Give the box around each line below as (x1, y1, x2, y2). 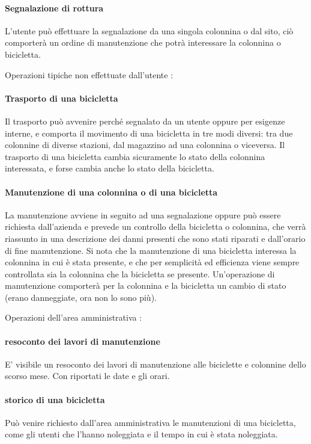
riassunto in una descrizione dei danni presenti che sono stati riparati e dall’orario (5, 232, 306, 244)
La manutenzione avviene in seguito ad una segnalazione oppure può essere (5, 208, 281, 221)
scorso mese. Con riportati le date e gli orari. (5, 369, 170, 382)
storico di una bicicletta (5, 393, 105, 405)
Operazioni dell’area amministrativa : (5, 311, 142, 324)
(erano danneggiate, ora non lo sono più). (5, 291, 157, 303)
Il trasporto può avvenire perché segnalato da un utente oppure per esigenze (5, 114, 285, 127)
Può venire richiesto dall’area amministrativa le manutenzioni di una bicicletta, (5, 416, 296, 428)
